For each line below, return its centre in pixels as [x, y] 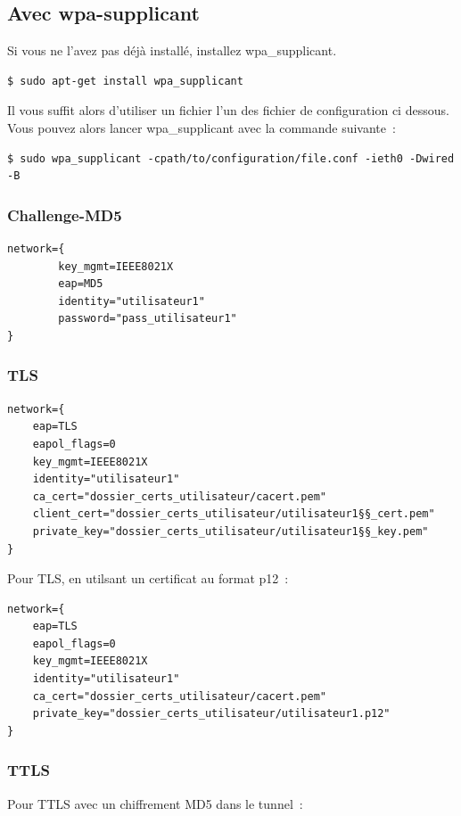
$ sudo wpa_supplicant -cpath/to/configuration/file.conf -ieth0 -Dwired [231, 158]
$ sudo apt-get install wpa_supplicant [125, 81]
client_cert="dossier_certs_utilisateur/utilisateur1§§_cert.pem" [234, 514]
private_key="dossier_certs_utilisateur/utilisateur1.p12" [211, 714]
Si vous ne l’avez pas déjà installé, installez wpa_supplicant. [172, 50]
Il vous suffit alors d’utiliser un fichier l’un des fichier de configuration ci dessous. [228, 110]
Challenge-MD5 [65, 214]
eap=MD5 [81, 284]
